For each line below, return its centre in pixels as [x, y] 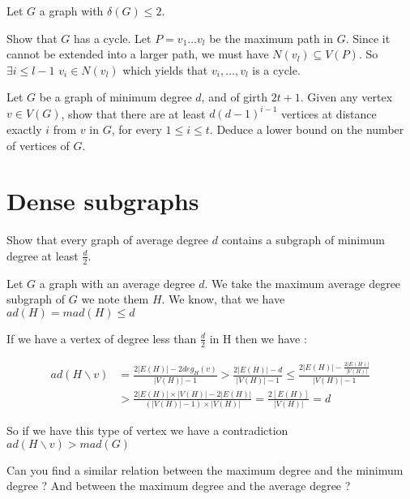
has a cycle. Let [112, 38]
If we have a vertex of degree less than [102, 338]
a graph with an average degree [117, 283]
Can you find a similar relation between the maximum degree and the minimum [205, 469]
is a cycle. [276, 69]
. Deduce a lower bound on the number [307, 129]
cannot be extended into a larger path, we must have [138, 54]
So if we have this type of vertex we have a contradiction [147, 430]
